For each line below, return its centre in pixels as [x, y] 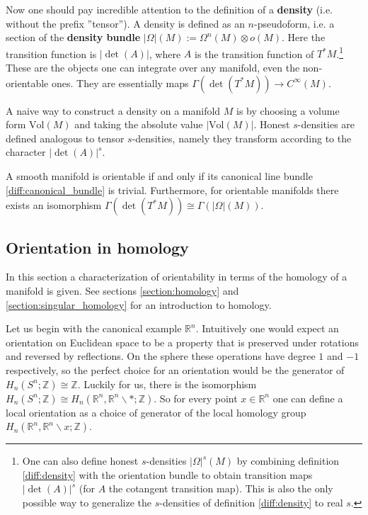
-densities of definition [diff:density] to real [251, 502]
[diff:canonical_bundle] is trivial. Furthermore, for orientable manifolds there [172, 189]
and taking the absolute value [139, 124]
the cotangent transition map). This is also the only [221, 488]
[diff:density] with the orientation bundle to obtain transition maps [167, 474]
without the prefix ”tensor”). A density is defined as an [125, 23]
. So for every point [196, 398]
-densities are [326, 124]
